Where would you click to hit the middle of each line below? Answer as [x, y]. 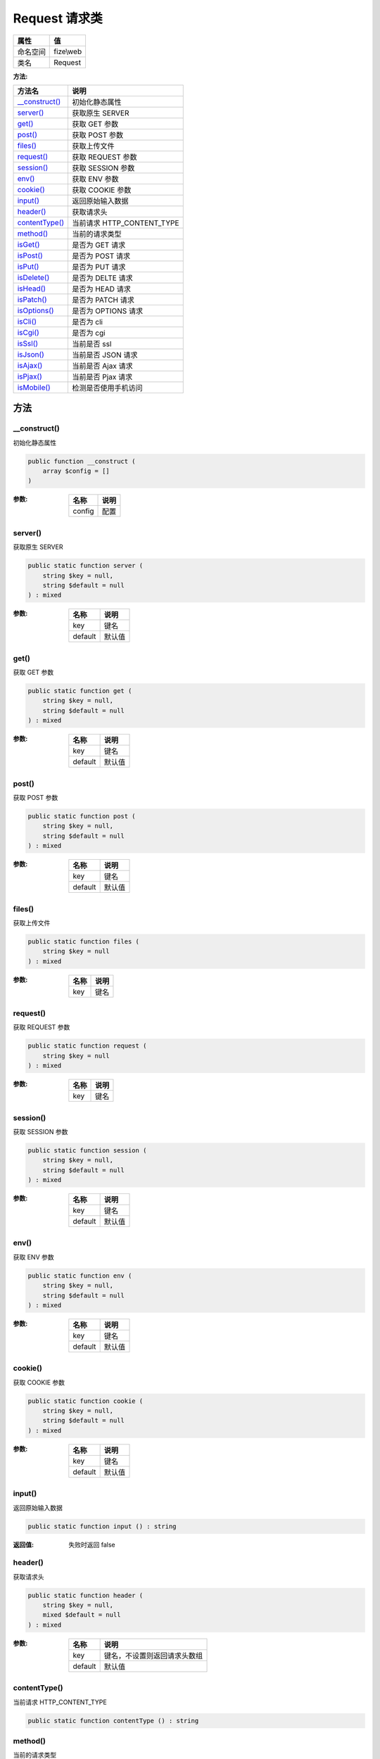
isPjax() [30, 376]
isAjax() [30, 365]
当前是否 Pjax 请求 [102, 376]
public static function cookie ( [85, 1401]
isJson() [31, 354]
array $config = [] [76, 471]
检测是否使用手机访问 [108, 388]
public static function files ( [84, 941]
